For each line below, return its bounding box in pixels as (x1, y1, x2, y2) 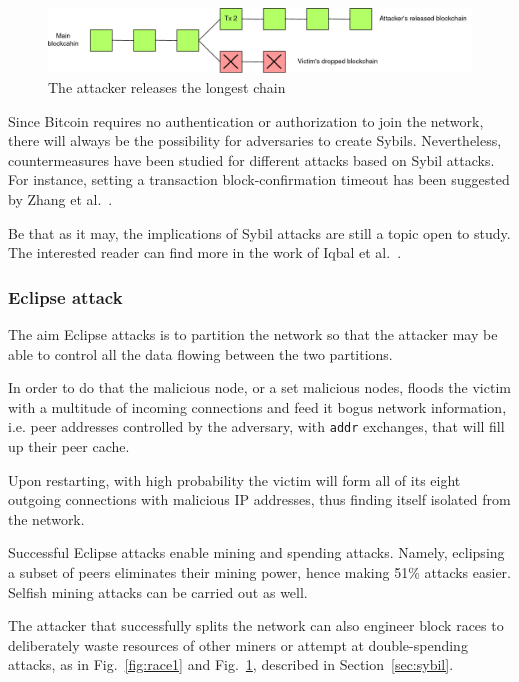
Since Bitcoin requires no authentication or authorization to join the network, (8, 110, 484, 131)
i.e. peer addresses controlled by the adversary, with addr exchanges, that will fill (8, 416, 505, 437)
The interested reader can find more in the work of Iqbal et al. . (8, 242, 402, 263)
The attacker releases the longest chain (48, 77, 286, 98)
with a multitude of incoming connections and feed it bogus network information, (8, 396, 507, 417)
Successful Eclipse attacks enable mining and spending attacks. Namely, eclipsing (8, 542, 505, 563)
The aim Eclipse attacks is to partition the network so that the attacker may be (8, 323, 498, 344)
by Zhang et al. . (8, 188, 113, 209)
